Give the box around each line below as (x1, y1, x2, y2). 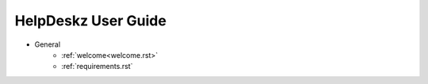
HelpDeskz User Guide (14, 12, 166, 29)
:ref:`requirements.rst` (61, 62, 133, 71)
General (34, 40, 61, 49)
